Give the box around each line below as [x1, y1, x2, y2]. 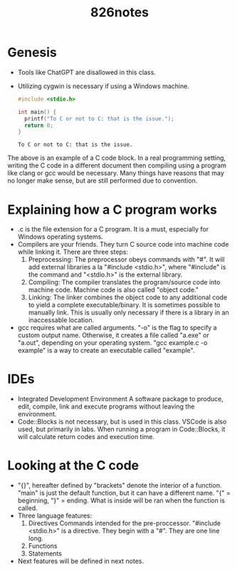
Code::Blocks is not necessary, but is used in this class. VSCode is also [17, 418, 227, 426]
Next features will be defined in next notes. [17, 557, 144, 565]
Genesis [7, 44, 57, 61]
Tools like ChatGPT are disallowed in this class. [17, 68, 157, 76]
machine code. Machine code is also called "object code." [28, 286, 199, 294]
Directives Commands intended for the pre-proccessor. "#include [28, 519, 221, 528]
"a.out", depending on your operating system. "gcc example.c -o [17, 339, 208, 347]
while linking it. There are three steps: [17, 247, 129, 257]
